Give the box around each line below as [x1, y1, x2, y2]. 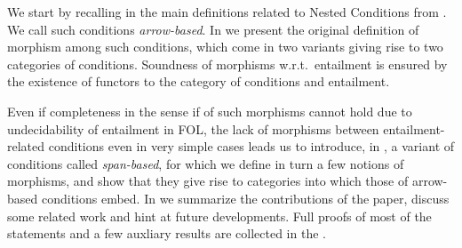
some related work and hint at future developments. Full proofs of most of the [7, 206, 432, 225]
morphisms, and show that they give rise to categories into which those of [7, 172, 409, 190]
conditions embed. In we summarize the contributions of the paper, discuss [41, 188, 450, 207]
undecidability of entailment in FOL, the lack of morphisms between [7, 119, 379, 138]
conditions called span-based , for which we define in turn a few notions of [7, 154, 404, 172]
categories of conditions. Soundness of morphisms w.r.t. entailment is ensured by [7, 54, 448, 73]
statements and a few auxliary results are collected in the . [7, 224, 326, 243]
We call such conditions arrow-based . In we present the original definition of [7, 20, 419, 38]
